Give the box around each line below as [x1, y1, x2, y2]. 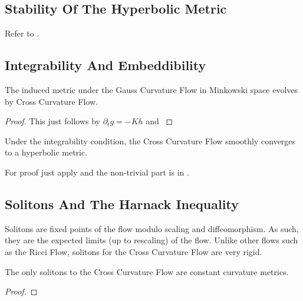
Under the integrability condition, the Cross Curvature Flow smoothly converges [5, 134, 296, 147]
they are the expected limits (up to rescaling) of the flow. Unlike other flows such [5, 234, 298, 246]
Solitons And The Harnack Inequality [5, 194, 239, 213]
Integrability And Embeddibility [5, 56, 206, 74]
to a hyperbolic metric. [5, 146, 88, 158]
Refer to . [5, 27, 39, 39]
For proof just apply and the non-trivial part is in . [5, 166, 189, 178]
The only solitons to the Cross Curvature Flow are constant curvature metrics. [5, 265, 289, 277]
